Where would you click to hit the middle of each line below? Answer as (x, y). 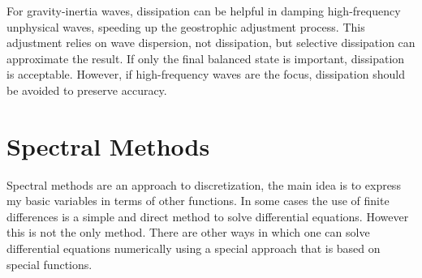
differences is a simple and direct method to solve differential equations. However (208, 216)
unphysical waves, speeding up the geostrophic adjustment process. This (186, 26)
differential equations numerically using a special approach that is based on (194, 248)
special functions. (50, 264)
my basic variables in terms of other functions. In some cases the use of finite (198, 201)
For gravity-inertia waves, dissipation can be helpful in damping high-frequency (204, 11)
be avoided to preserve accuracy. (87, 90)
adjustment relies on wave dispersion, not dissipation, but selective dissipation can (211, 43)
